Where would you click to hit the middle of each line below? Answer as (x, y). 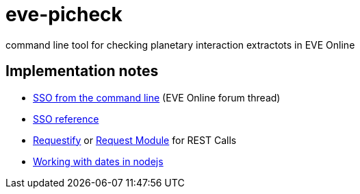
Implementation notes (82, 71)
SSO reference (66, 119)
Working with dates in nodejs (98, 161)
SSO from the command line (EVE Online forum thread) (157, 97)
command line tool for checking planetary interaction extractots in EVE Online (180, 45)
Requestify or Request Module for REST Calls (135, 140)
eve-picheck (64, 14)
